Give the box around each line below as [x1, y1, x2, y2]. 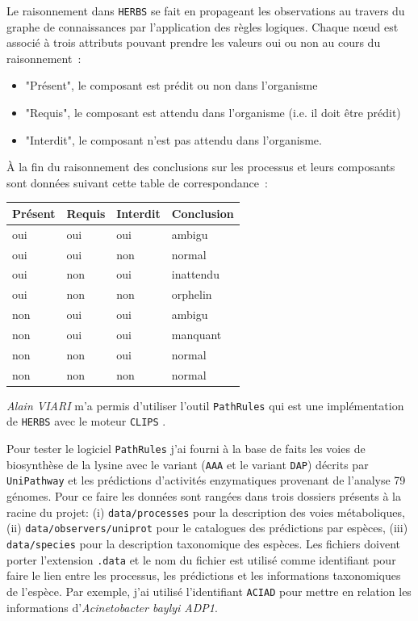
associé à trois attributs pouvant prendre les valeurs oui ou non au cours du [6, 34, 381, 51]
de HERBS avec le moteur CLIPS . [6, 413, 166, 430]
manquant [171, 325, 222, 342]
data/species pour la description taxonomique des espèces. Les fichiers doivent [6, 535, 400, 552]
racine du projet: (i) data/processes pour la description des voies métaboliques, [6, 503, 405, 520]
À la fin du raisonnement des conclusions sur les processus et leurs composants [6, 158, 395, 175]
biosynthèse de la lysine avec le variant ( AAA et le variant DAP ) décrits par [6, 455, 369, 472]
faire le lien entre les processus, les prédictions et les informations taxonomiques [6, 567, 401, 584]
